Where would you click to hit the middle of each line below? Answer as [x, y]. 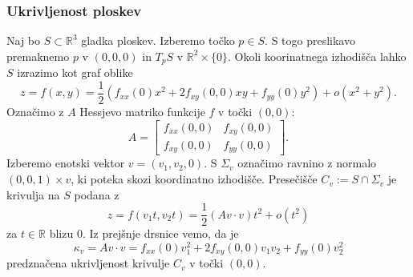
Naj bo [24, 40]
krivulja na [33, 194]
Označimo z [35, 111]
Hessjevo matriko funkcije [142, 111]
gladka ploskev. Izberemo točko [158, 40]
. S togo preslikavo [310, 40]
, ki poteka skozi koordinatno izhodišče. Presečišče [194, 179]
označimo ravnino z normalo [307, 163]
